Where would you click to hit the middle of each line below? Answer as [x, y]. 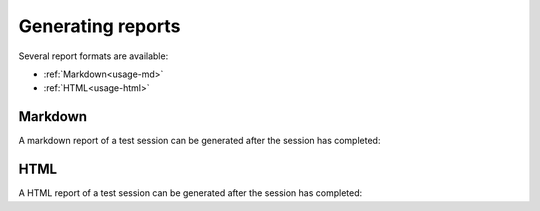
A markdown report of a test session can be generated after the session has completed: [199, 141]
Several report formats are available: [93, 56]
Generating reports [99, 26]
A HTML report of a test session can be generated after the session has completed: [190, 193]
